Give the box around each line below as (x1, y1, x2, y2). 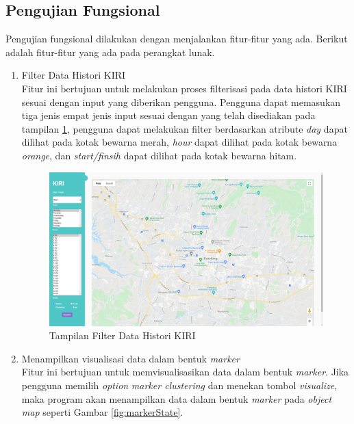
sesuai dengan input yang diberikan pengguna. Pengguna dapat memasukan (21, 94, 341, 109)
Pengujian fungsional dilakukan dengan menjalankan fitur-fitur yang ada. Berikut (5, 31, 348, 46)
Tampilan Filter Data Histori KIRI (49, 328, 196, 343)
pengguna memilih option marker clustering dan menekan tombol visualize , (21, 378, 338, 393)
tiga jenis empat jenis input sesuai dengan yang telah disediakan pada (21, 108, 316, 122)
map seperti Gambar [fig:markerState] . (21, 405, 184, 419)
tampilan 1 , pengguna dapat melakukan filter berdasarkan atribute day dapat (21, 121, 348, 135)
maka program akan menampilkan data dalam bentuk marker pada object (21, 391, 332, 406)
